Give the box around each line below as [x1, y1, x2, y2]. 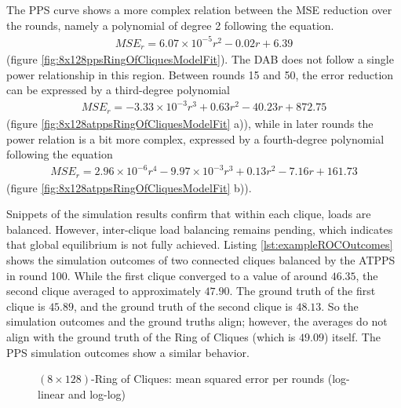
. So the [321, 297, 359, 314]
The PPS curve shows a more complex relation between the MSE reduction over [6, 2, 392, 17]
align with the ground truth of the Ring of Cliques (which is [6, 329, 296, 345]
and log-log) [67, 385, 126, 402]
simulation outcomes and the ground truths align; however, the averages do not [6, 313, 388, 330]
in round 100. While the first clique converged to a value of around [6, 267, 327, 283]
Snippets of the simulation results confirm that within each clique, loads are [6, 206, 371, 222]
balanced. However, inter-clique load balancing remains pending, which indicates [6, 220, 393, 237]
